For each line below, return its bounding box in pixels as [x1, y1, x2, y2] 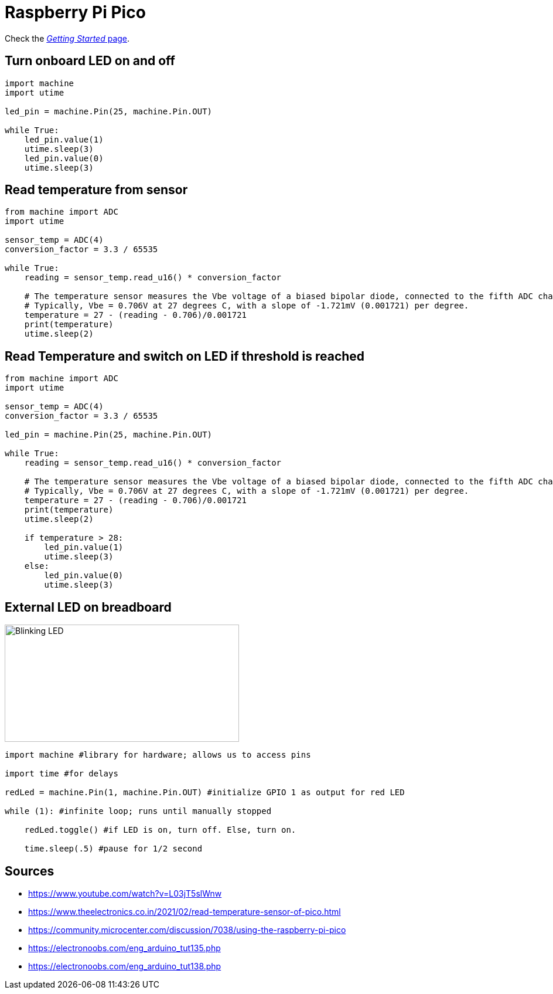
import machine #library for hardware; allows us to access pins [5, 750, 311, 760]
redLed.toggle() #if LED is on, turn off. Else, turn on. [24, 825, 296, 835]
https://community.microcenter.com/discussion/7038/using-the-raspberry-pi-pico [28, 924, 346, 935]
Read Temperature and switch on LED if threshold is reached [5, 348, 365, 364]
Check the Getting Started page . [5, 33, 130, 43]
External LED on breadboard [5, 599, 172, 615]
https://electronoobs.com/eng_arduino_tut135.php [28, 942, 221, 953]
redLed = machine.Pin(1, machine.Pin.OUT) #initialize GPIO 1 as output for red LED [5, 788, 405, 798]
